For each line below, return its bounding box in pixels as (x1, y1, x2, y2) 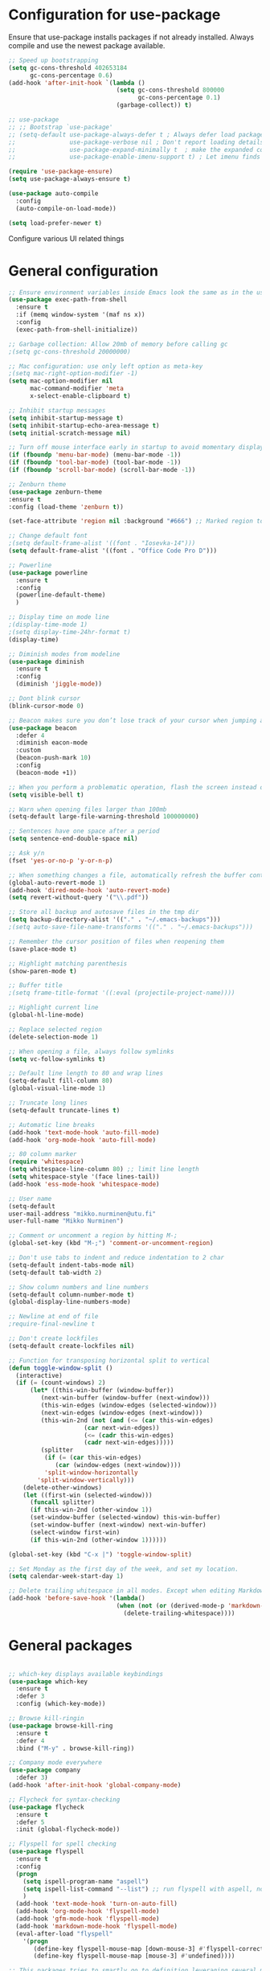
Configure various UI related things (8, 233, 125, 243)
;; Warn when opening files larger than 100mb (8, 805, 167, 813)
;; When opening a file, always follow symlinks (8, 1047, 174, 1055)
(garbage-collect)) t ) (116, 101, 193, 109)
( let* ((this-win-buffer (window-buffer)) (29, 1387, 174, 1395)
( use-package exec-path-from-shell (8, 296, 128, 304)
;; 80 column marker (8, 1150, 78, 1158)
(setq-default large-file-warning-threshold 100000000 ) (8, 813, 199, 821)
